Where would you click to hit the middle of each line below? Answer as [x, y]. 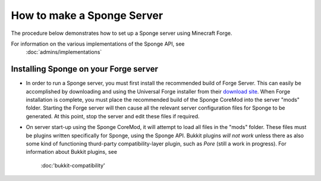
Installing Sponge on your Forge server [85, 69]
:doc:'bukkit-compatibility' [73, 165]
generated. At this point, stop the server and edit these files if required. [113, 116]
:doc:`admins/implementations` [64, 52]
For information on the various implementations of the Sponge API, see [98, 44]
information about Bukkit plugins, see [71, 152]
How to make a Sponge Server [87, 15]
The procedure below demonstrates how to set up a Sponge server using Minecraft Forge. [122, 33]
